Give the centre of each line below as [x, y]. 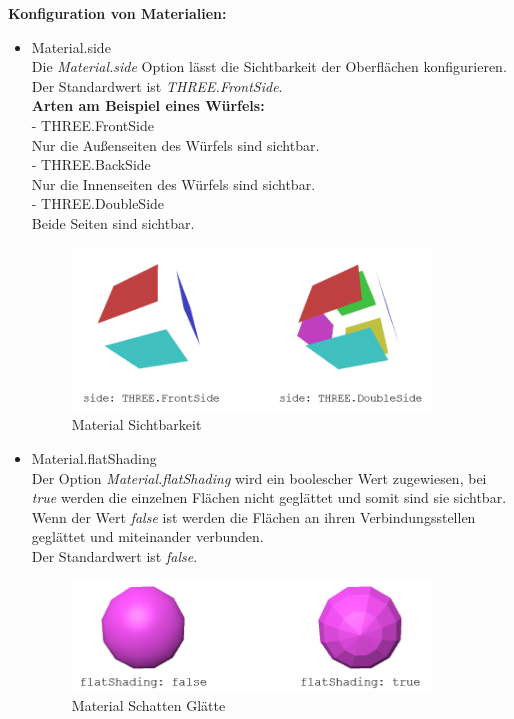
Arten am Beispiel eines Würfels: [148, 105]
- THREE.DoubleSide [98, 203]
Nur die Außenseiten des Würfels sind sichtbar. [175, 144]
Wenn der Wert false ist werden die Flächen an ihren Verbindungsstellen [253, 516]
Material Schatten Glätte [148, 704]
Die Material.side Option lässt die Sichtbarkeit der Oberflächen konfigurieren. [269, 66]
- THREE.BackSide [91, 164]
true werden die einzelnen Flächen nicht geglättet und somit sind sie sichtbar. [269, 497]
